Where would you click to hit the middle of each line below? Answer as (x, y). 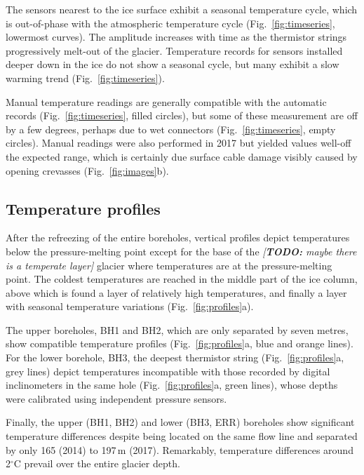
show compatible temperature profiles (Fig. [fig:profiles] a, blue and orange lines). (180, 343)
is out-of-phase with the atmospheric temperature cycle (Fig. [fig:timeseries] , (170, 23)
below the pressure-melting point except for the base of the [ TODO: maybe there (181, 251)
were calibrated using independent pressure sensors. (116, 398)
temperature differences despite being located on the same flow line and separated (182, 436)
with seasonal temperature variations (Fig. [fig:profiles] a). (130, 306)
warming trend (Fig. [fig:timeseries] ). (85, 78)
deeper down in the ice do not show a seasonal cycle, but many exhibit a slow (173, 64)
